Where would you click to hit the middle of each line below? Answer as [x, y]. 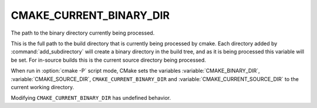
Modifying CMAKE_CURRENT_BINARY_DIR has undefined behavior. [91, 98]
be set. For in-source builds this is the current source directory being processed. [109, 60]
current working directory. [43, 87]
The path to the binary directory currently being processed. [83, 33]
